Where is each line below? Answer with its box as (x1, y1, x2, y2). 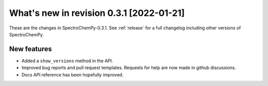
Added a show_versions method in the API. (21, 58, 113, 64)
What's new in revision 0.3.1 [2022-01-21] (9, 7, 185, 18)
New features (9, 45, 52, 53)
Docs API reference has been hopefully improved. (21, 72, 124, 78)
